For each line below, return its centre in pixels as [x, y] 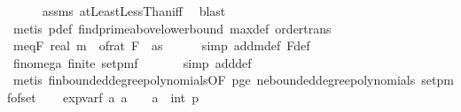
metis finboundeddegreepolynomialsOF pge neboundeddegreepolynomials [214, 80]
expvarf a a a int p [131, 97]
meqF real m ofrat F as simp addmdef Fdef [161, 45]
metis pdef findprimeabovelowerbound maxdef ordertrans [172, 28]
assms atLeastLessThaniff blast [134, 11]
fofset [22, 97]
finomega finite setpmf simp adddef [132, 62]
